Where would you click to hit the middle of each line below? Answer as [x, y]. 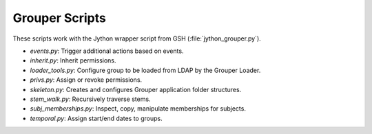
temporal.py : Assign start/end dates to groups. [96, 118]
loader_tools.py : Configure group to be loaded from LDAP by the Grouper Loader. [145, 70]
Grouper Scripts [60, 18]
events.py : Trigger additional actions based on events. [107, 51]
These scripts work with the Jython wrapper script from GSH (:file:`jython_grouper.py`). [137, 38]
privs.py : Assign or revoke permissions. [86, 80]
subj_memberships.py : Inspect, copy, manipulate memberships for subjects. [138, 109]
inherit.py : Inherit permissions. [73, 60]
